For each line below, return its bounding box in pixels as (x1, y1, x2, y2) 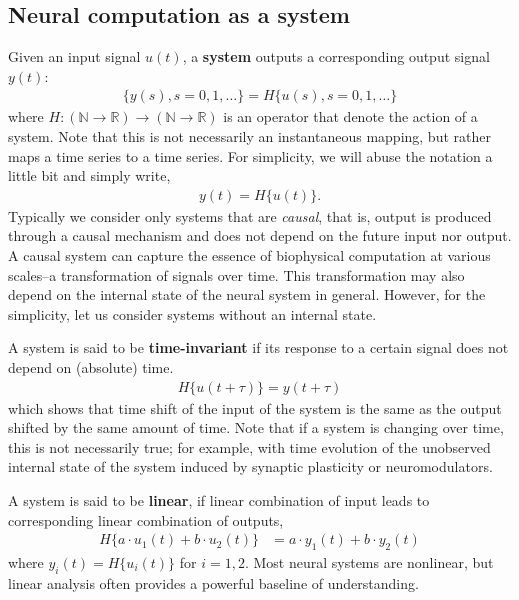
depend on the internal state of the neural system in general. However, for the (8, 284, 486, 305)
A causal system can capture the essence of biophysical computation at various (8, 245, 491, 266)
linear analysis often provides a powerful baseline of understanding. (8, 572, 419, 593)
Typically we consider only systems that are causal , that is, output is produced (8, 205, 492, 226)
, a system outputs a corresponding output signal (182, 46, 490, 67)
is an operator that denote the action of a (223, 106, 478, 127)
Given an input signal (8, 46, 141, 67)
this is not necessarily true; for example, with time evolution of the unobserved (8, 436, 491, 457)
